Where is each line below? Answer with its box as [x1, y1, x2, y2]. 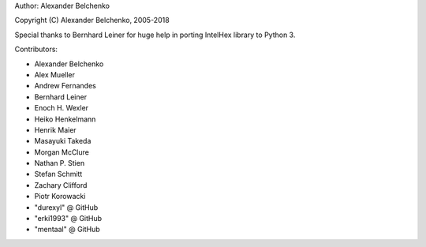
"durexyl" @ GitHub [34, 202, 99, 212]
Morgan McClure [34, 147, 90, 157]
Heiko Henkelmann [34, 114, 96, 124]
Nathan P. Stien [34, 159, 85, 168]
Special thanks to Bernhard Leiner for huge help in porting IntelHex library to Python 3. [14, 30, 296, 39]
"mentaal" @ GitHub [34, 225, 100, 234]
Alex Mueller [34, 69, 75, 79]
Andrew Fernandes [34, 81, 96, 91]
